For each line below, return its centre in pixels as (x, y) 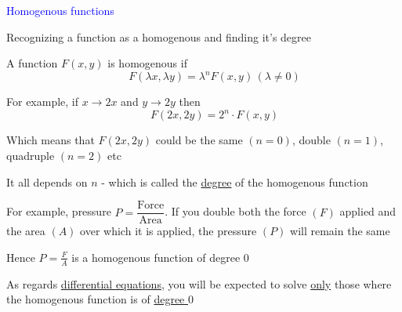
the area (26, 231)
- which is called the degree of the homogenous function (235, 181)
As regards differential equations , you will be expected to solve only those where (199, 283)
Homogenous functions (60, 10)
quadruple (31, 155)
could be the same (199, 140)
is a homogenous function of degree (156, 257)
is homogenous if (147, 63)
